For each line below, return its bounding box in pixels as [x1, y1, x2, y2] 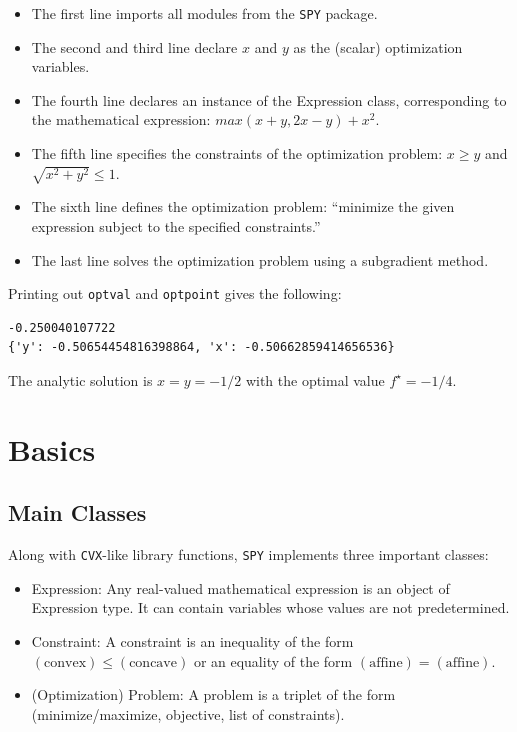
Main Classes [8, 497, 147, 528]
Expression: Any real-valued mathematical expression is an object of [31, 577, 450, 598]
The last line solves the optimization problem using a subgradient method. [31, 249, 489, 270]
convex [44, 655, 87, 670]
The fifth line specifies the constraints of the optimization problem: [31, 143, 443, 164]
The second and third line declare [31, 36, 238, 57]
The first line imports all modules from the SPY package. [31, 3, 378, 23]
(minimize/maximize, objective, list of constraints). [31, 703, 345, 724]
